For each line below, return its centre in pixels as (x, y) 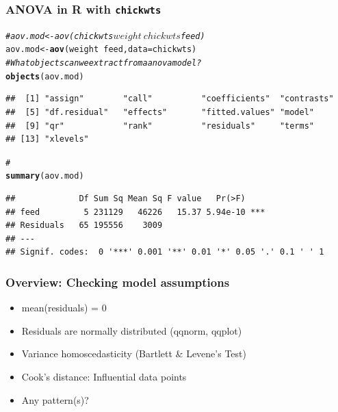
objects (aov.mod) (45, 76)
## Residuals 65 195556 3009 (84, 226)
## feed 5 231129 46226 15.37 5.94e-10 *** (135, 212)
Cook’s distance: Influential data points (104, 377)
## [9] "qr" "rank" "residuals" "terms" (160, 126)
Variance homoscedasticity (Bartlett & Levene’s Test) (134, 353)
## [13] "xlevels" (47, 139)
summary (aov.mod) (45, 176)
